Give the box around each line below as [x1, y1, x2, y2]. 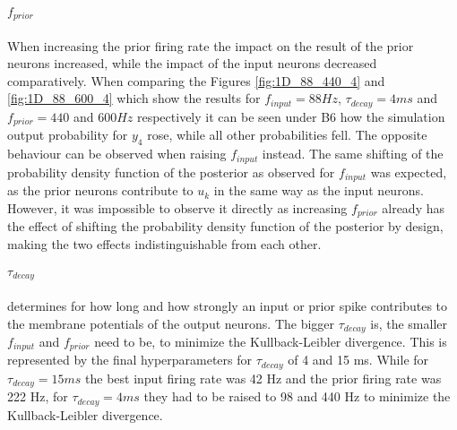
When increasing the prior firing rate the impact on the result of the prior [7, 36, 414, 55]
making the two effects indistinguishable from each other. [7, 234, 322, 253]
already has [382, 198, 445, 217]
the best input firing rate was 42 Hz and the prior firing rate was [85, 368, 442, 387]
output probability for [7, 125, 128, 144]
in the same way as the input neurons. [213, 181, 424, 200]
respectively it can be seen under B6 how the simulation [136, 107, 445, 125]
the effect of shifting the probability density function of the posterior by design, [7, 217, 444, 236]
